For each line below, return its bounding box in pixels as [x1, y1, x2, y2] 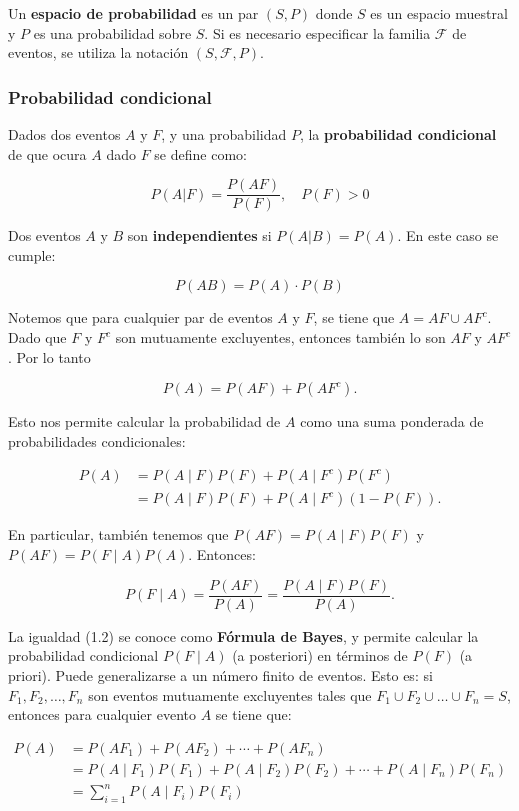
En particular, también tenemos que [8, 524, 229, 545]
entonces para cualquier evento [8, 704, 196, 725]
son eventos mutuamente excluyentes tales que [88, 684, 372, 705]
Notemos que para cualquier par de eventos [8, 307, 273, 328]
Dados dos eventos [8, 124, 121, 144]
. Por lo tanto [8, 346, 91, 367]
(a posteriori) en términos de [232, 645, 408, 666]
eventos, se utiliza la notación [8, 42, 189, 63]
